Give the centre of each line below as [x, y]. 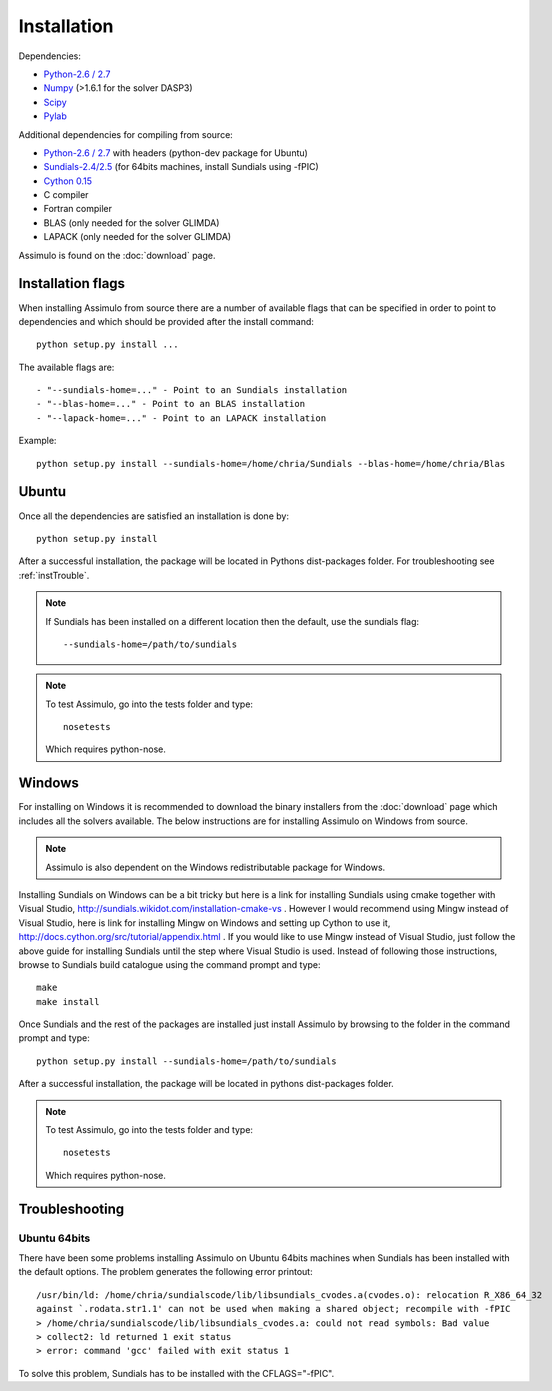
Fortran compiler [77, 209]
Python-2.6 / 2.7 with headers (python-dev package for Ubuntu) [176, 152]
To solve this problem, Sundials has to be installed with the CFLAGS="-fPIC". [176, 1373]
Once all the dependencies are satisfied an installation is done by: [154, 516]
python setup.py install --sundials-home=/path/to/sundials [186, 1061]
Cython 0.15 [68, 181]
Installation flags [71, 283]
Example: [37, 441]
